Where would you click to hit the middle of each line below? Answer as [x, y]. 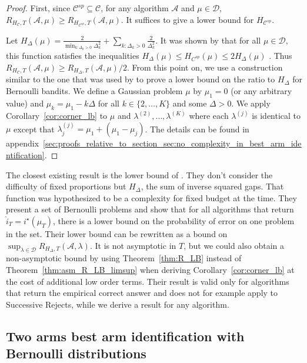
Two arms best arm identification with [125, 336]
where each [209, 116]
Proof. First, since [38, 8]
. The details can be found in [197, 129]
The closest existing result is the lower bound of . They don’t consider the [139, 174]
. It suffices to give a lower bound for [187, 19]
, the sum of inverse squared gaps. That [212, 186]
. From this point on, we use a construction [205, 67]
